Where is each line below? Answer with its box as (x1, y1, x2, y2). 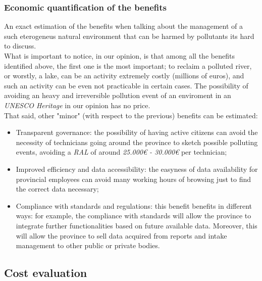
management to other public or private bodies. (16, 240, 160, 251)
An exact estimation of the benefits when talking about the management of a (4, 21, 243, 31)
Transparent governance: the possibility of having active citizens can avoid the (16, 127, 258, 137)
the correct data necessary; (16, 183, 99, 194)
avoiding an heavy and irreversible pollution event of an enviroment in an (4, 90, 231, 101)
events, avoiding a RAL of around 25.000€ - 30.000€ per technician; (16, 147, 227, 157)
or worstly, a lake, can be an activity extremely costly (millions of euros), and (4, 70, 244, 81)
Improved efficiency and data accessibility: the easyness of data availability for (16, 163, 258, 174)
